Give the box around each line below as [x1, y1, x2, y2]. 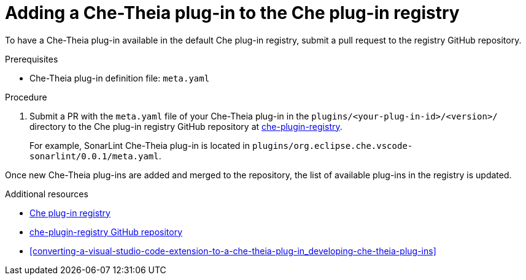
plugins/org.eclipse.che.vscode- [252, 140, 413, 151]
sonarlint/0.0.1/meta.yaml [29, 151, 159, 161]
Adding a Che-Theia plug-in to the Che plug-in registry [5, 2, 460, 23]
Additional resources [5, 188, 88, 199]
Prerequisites [5, 53, 58, 64]
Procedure [5, 91, 47, 102]
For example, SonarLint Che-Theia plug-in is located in [29, 140, 250, 151]
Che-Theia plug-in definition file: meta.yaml [29, 72, 210, 83]
